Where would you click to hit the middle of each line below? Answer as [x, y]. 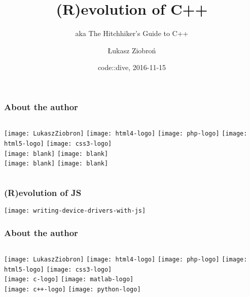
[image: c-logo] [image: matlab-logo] [69, 279]
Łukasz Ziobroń [132, 50]
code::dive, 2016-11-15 [132, 67]
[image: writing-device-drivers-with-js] [75, 211]
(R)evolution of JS [43, 192]
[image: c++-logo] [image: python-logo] [73, 289]
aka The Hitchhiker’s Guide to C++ [132, 33]
